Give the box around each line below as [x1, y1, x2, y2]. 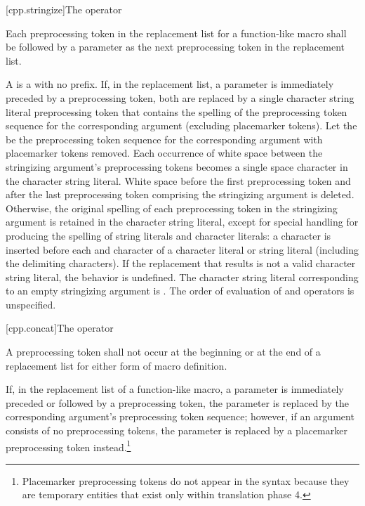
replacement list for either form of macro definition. [6, 358, 227, 372]
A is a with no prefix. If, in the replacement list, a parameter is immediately [6, 77, 334, 91]
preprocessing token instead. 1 [6, 437, 131, 454]
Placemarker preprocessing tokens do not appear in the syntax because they [22, 473, 350, 488]
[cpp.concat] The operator [6, 320, 114, 335]
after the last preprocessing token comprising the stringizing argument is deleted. [6, 187, 354, 202]
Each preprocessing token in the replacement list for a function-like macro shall [6, 25, 347, 40]
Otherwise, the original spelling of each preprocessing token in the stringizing [6, 200, 338, 215]
